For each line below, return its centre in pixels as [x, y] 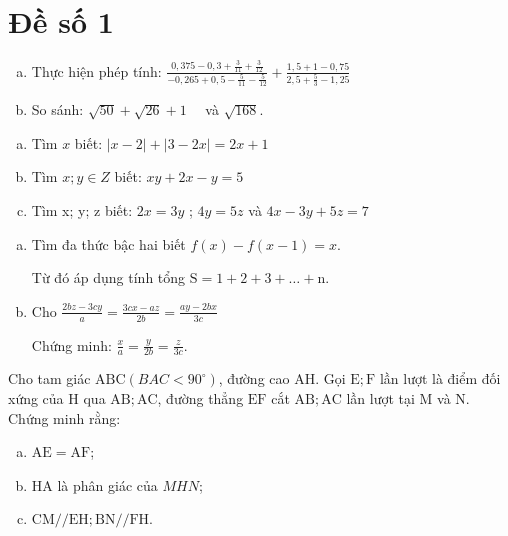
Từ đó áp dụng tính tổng [108, 277]
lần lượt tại [380, 398]
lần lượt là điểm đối [440, 378]
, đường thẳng [200, 398]
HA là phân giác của [94, 484]
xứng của [36, 398]
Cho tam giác [49, 378]
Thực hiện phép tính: [96, 70]
